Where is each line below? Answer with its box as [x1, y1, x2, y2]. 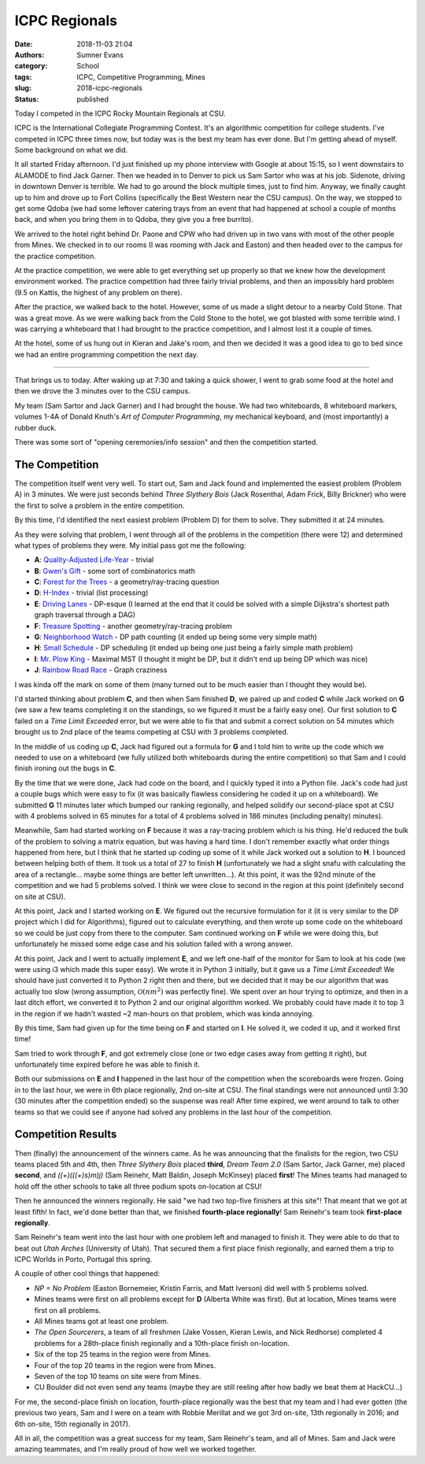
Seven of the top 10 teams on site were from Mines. [34, 1371, 201, 1381]
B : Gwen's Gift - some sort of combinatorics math [34, 566, 196, 575]
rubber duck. [14, 423, 57, 432]
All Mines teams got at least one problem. [34, 1317, 169, 1326]
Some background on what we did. [14, 146, 128, 155]
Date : [14, 39, 33, 49]
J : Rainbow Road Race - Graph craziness [34, 665, 168, 675]
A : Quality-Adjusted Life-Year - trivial [34, 555, 154, 564]
